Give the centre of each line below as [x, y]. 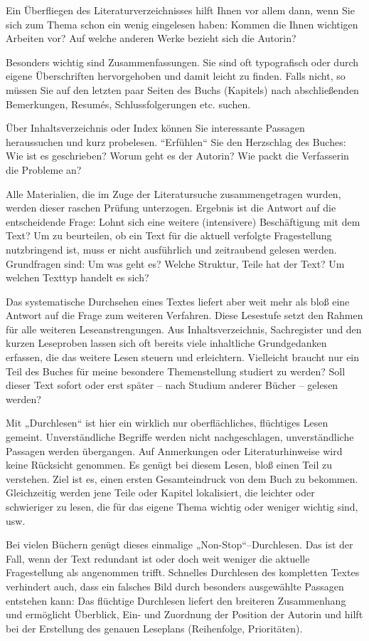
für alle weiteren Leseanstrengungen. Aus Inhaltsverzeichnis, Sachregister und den [184, 329]
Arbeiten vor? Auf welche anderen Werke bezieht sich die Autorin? [151, 38]
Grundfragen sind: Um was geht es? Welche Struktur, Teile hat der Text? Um [175, 263]
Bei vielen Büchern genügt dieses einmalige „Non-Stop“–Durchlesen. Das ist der [180, 544]
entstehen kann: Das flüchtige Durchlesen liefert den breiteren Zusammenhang [176, 600]
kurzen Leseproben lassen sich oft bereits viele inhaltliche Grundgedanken [166, 343]
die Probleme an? [44, 169]
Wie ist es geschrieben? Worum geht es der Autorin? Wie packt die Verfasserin [177, 156]
